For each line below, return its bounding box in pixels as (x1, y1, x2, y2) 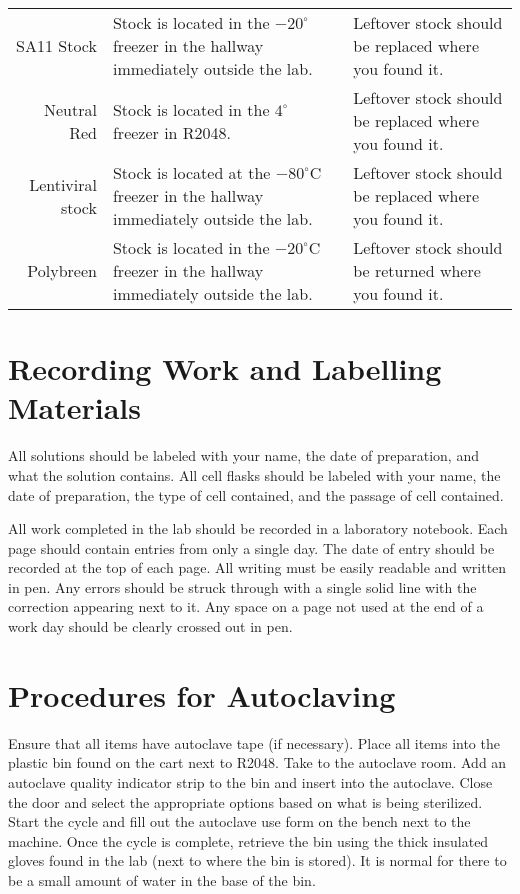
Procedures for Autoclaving (8, 674, 396, 715)
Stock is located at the (112, 161, 271, 184)
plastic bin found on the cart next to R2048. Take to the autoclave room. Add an (8, 752, 507, 773)
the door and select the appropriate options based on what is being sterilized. (8, 791, 483, 812)
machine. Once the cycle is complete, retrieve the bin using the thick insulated (8, 830, 489, 851)
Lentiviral (29, 172, 97, 196)
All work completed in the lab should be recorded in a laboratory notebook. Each (8, 518, 508, 539)
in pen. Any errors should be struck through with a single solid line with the (8, 576, 477, 597)
